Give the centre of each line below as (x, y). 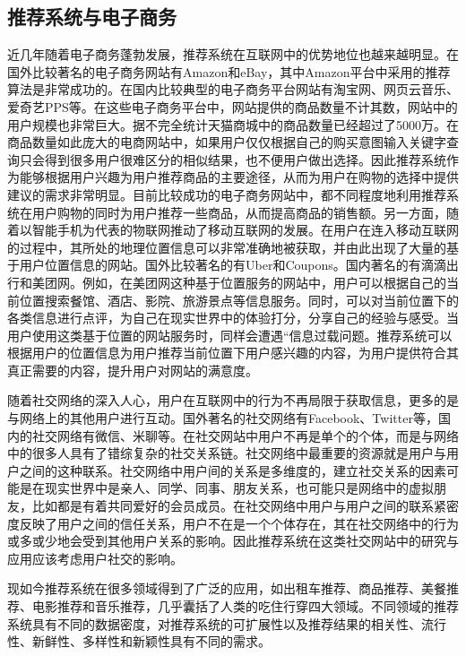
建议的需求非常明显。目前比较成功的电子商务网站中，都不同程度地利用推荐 (227, 194)
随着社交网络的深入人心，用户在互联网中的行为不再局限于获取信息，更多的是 (233, 400)
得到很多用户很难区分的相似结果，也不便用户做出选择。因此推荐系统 (245, 159)
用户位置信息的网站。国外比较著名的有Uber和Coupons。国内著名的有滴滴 (233, 265)
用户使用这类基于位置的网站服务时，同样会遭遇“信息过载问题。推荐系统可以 (230, 335)
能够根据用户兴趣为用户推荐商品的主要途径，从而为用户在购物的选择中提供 (239, 177)
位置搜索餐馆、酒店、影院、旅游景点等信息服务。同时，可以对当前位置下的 (239, 300)
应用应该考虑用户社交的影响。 (95, 558)
